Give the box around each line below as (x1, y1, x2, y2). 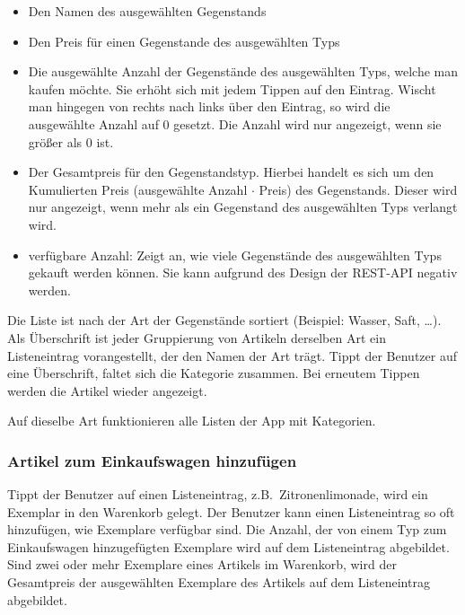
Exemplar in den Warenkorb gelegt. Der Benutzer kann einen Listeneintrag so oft (7, 502, 455, 521)
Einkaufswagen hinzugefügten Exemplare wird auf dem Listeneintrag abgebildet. (7, 537, 450, 556)
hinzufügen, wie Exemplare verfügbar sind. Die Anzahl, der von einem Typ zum (7, 520, 447, 539)
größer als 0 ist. (28, 132, 114, 151)
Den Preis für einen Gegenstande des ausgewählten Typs (28, 31, 340, 50)
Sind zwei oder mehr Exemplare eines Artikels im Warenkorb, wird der (7, 555, 397, 574)
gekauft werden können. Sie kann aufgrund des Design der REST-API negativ (28, 263, 458, 282)
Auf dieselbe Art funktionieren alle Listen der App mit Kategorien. (7, 411, 376, 430)
